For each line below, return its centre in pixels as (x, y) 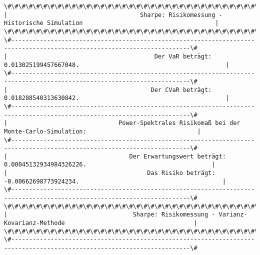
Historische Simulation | (111, 23)
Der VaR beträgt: (183, 56)
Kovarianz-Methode (34, 223)
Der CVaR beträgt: (181, 90)
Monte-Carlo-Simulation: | (102, 131)
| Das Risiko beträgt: (110, 173)
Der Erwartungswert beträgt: (177, 156)
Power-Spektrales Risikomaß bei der (179, 123)
